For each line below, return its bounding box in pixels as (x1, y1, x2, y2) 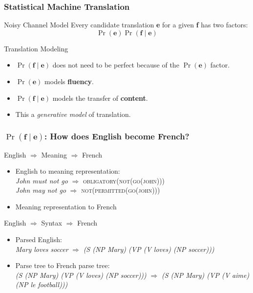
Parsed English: (15, 234, 62, 245)
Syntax (41, 218, 62, 228)
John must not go (15, 175, 68, 185)
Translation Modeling (4, 43, 68, 53)
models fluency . (44, 76, 94, 86)
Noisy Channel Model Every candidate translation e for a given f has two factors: (4, 20, 248, 30)
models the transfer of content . (52, 92, 148, 103)
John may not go (15, 185, 66, 195)
